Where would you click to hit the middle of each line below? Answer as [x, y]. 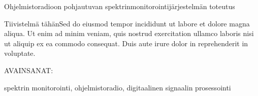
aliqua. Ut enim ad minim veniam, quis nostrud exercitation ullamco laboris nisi [129, 33]
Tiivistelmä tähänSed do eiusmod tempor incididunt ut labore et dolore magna [127, 23]
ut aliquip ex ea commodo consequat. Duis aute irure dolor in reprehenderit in [126, 43]
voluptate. [20, 53]
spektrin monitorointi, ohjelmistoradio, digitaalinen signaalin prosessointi [118, 87]
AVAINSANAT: [29, 70]
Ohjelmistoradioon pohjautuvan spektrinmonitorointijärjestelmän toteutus [120, 6]
